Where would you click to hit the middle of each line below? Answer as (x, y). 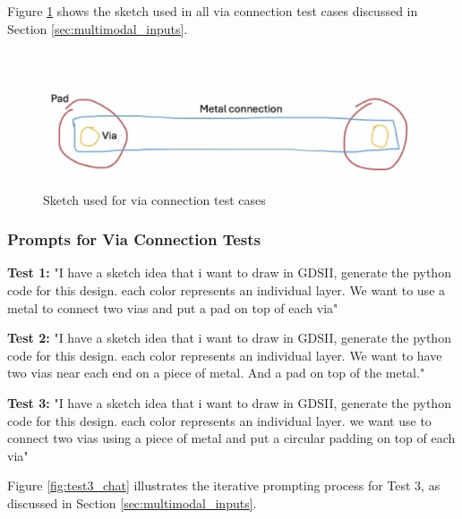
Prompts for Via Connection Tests (134, 239)
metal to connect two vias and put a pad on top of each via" (173, 307)
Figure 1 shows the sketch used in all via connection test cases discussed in (213, 11)
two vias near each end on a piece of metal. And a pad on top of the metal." (216, 373)
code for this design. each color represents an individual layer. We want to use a (227, 289)
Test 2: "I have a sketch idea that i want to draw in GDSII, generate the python (229, 338)
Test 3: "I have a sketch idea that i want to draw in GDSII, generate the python (229, 402)
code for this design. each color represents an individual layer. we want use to (219, 420)
